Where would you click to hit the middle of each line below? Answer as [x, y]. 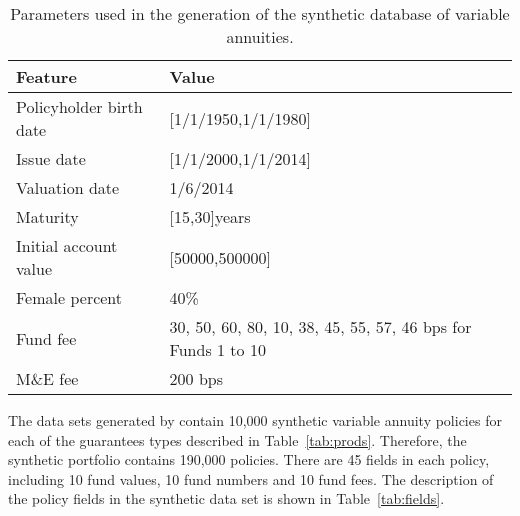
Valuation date [68, 187]
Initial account [67, 245]
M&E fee [47, 378]
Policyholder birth [79, 106]
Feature [46, 76]
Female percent [69, 297]
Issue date [51, 158]
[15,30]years [210, 216]
